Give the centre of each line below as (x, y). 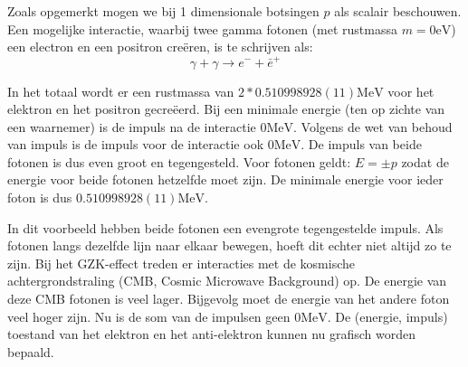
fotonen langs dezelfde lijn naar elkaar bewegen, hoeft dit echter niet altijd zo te (229, 245)
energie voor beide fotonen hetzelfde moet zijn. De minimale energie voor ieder (225, 179)
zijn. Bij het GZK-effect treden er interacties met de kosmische (181, 263)
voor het (411, 91)
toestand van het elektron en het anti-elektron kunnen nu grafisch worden (212, 334)
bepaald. (31, 351)
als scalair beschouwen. (398, 11)
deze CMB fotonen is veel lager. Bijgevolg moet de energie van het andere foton (229, 299)
